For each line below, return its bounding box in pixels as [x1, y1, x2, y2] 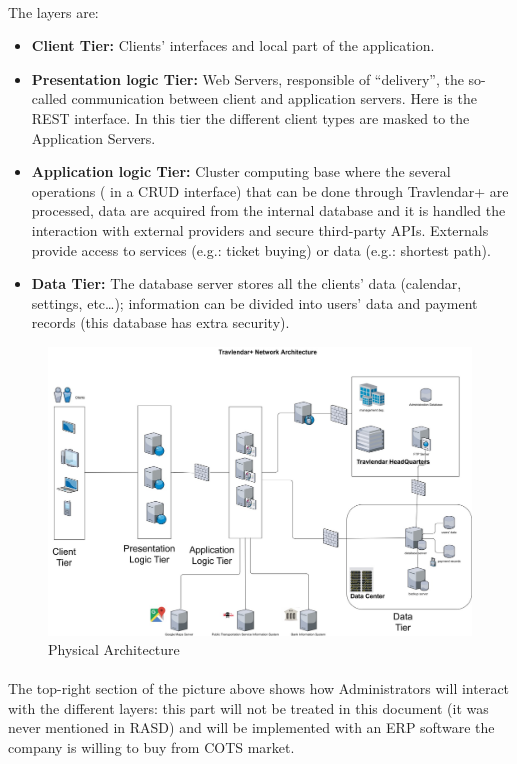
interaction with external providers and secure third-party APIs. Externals [31, 219, 489, 240]
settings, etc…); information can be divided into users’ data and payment [31, 292, 478, 313]
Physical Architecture [48, 639, 180, 660]
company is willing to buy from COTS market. [8, 737, 295, 758]
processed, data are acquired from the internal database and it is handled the [31, 200, 506, 221]
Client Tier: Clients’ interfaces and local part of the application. [31, 35, 435, 56]
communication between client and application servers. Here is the [71, 88, 477, 109]
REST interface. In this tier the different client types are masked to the [31, 107, 470, 128]
